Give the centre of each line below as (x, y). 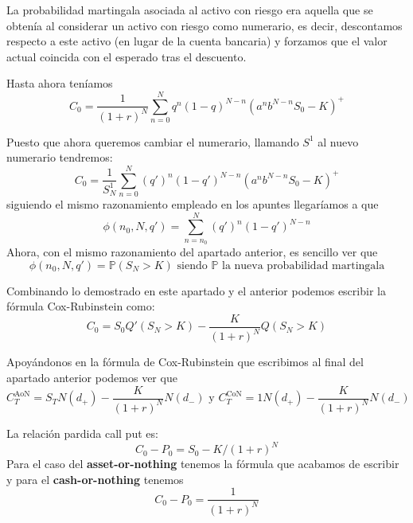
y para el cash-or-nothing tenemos (95, 479)
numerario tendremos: (60, 157)
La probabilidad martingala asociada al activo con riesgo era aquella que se (190, 10)
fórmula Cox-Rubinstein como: (81, 306)
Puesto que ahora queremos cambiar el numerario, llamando (153, 141)
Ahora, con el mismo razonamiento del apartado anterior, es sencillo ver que (192, 252)
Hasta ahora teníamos (60, 83)
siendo (192, 265)
